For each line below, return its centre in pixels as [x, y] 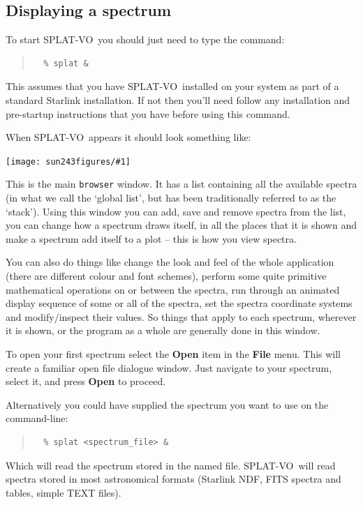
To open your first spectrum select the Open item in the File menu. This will [173, 354]
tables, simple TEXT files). [64, 492]
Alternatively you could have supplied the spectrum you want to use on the [167, 404]
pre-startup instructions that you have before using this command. [148, 113]
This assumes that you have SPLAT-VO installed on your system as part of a [172, 86]
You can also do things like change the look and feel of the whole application [170, 262]
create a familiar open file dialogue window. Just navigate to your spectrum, [169, 367]
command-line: [37, 418]
